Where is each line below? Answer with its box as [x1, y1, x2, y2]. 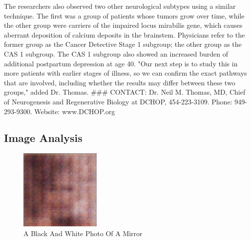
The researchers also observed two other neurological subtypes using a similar [4, 1, 236, 11]
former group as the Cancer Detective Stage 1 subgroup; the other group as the [4, 39, 242, 49]
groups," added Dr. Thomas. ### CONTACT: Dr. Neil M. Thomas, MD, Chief [4, 87, 246, 97]
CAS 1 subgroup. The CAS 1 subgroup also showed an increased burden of [4, 48, 229, 59]
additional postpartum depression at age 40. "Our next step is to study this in [4, 58, 238, 68]
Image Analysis [4, 130, 83, 145]
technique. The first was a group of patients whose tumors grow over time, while [4, 10, 245, 20]
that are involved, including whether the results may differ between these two [4, 77, 235, 87]
